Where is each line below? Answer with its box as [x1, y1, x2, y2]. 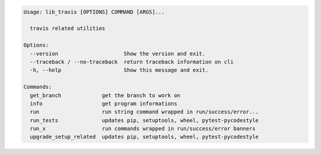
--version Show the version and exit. [30, 50, 206, 57]
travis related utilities [30, 25, 105, 32]
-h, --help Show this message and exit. [30, 67, 209, 74]
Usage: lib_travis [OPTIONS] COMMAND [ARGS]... [23, 8, 165, 15]
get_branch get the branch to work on [30, 92, 181, 98]
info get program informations [30, 100, 178, 107]
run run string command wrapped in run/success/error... [30, 108, 259, 116]
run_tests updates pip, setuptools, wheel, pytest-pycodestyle [30, 117, 259, 123]
